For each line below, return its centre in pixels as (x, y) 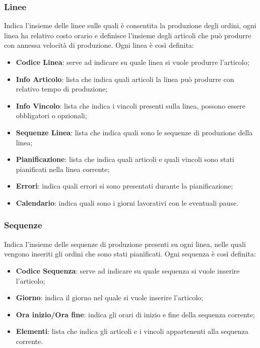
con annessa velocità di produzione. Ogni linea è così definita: (99, 45)
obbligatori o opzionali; (51, 115)
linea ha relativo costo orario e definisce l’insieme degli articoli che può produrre (128, 35)
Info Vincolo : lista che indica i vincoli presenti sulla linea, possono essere (131, 105)
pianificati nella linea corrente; (63, 169)
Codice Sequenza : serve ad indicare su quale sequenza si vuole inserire (128, 270)
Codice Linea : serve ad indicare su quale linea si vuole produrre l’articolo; (133, 62)
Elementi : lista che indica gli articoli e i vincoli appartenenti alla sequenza (132, 331)
